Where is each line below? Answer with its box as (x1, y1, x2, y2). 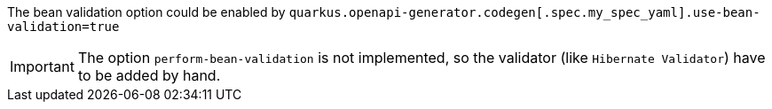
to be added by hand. (77, 66, 221, 84)
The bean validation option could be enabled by (7, 4, 286, 19)
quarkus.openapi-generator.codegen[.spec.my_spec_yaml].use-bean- (288, 5, 760, 19)
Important (10, 58, 75, 75)
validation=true (7, 19, 120, 34)
